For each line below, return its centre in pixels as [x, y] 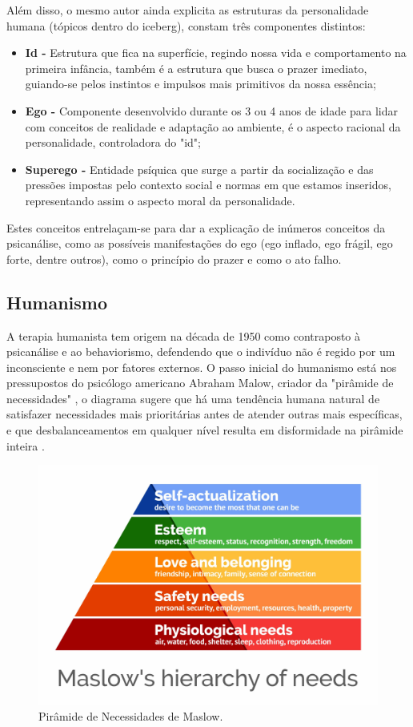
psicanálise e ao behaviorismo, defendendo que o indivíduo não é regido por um [201, 351]
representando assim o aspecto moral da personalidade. [160, 200]
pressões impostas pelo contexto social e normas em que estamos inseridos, [208, 185]
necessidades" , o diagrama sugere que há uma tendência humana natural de [193, 398]
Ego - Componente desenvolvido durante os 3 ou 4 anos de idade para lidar [211, 110]
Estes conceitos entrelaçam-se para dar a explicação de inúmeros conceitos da [196, 227]
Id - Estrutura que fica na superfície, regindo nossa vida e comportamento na [216, 53]
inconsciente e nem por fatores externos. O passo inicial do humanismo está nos [202, 367]
